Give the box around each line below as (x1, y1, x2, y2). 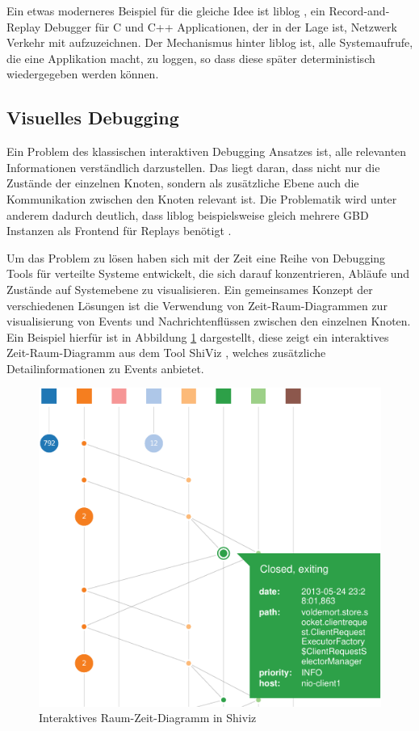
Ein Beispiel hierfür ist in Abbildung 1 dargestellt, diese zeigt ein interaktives (6, 328, 389, 345)
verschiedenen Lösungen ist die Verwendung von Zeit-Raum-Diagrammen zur (6, 296, 388, 313)
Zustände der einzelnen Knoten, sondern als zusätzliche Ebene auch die (6, 174, 359, 191)
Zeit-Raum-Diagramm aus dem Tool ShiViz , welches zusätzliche (6, 344, 326, 361)
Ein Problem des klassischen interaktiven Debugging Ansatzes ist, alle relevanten (6, 143, 407, 160)
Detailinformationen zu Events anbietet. (6, 359, 204, 376)
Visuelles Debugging (6, 105, 179, 130)
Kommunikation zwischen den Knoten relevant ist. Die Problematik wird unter (6, 190, 397, 207)
